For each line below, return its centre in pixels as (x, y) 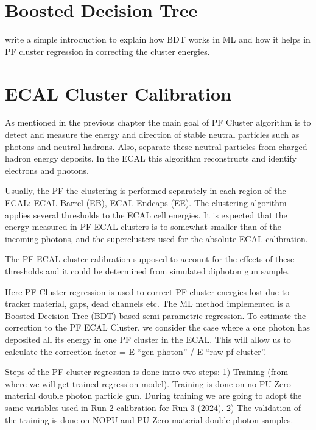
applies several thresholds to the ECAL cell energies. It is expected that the (146, 214)
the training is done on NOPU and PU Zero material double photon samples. (149, 419)
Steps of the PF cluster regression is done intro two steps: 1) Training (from (147, 372)
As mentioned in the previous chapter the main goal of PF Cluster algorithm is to (158, 122)
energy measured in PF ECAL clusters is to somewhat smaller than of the (143, 227)
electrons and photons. (47, 170)
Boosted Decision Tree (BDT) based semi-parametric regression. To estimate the (156, 315)
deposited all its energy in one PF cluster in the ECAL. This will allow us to (148, 339)
